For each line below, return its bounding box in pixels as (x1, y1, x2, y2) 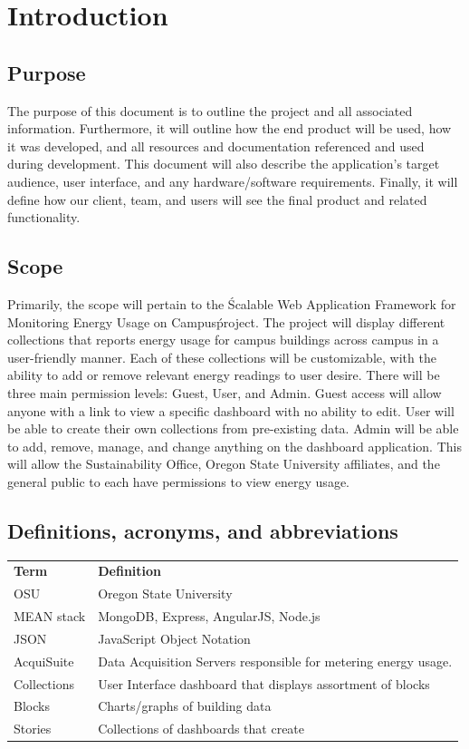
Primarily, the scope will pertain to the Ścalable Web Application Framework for (7, 294, 456, 313)
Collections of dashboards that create (98, 719, 305, 738)
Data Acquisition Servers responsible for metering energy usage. (98, 651, 453, 670)
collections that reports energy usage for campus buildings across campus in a (7, 330, 439, 349)
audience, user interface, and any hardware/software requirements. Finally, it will (7, 171, 458, 190)
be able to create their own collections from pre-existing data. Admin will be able (7, 419, 459, 438)
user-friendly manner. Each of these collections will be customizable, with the (7, 347, 436, 366)
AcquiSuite (14, 651, 74, 670)
